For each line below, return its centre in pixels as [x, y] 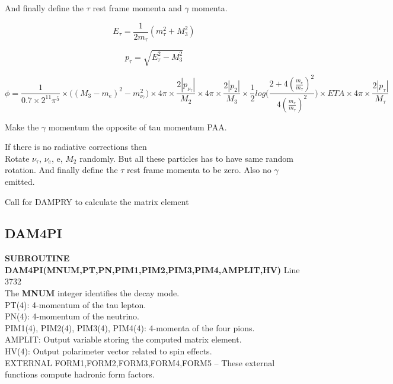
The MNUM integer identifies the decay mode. [92, 293]
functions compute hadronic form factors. [80, 374]
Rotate [17, 158]
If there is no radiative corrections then [76, 147]
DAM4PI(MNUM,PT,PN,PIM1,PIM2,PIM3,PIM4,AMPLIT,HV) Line [152, 269]
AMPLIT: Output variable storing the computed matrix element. [123, 339]
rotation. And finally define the [61, 170]
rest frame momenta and [137, 8]
